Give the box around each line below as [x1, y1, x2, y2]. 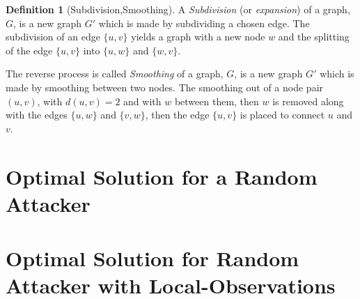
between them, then [174, 93, 259, 108]
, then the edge [145, 107, 210, 122]
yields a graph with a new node [131, 29, 265, 44]
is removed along [272, 93, 344, 108]
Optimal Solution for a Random [6, 162, 318, 190]
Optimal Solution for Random [6, 244, 299, 273]
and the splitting [278, 29, 350, 44]
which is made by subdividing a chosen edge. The [98, 15, 310, 30]
